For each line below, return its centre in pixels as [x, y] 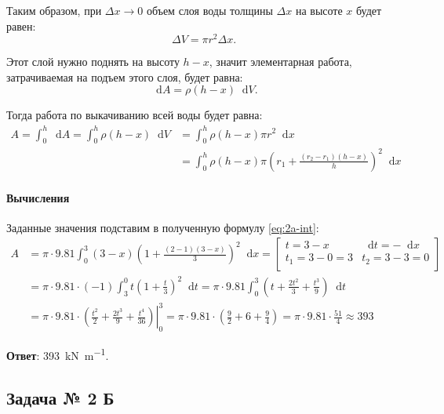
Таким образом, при [54, 10]
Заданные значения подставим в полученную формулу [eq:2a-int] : [163, 227]
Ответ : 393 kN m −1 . [58, 354]
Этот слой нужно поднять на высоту [93, 62]
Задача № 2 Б [60, 397]
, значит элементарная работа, [280, 62]
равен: [21, 25]
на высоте [319, 10]
